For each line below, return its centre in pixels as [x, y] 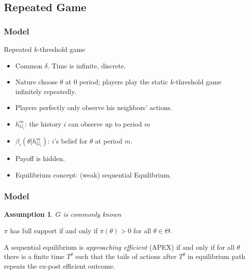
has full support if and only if [54, 231]
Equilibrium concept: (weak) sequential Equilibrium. [93, 174]
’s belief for [71, 141]
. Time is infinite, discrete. [87, 65]
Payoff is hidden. [40, 158]
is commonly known [92, 214]
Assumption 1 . [29, 214]
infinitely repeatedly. [46, 91]
